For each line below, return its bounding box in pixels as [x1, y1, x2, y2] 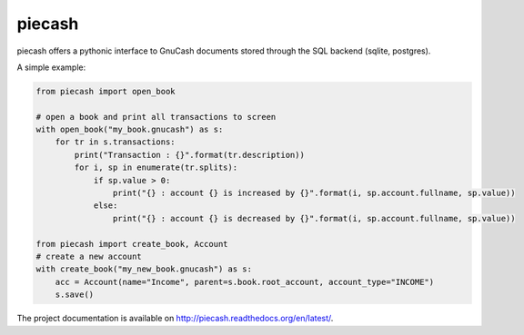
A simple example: [16, 62, 86, 73]
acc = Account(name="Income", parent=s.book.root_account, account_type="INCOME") [55, 277, 435, 287]
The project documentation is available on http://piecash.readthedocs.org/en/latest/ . [16, 313, 334, 324]
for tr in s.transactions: [55, 137, 176, 147]
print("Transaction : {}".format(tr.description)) [74, 150, 305, 160]
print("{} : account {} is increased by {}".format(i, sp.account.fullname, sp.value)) [112, 188, 516, 199]
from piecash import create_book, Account [35, 239, 228, 249]
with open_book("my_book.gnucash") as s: [35, 124, 224, 135]
